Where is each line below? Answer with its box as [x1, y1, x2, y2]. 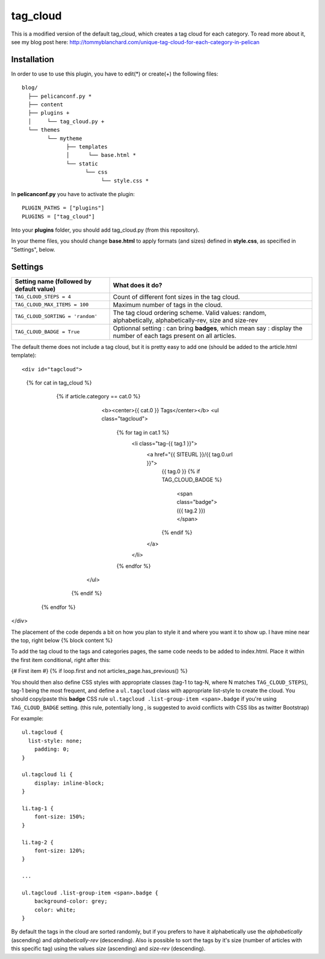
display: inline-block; [34, 779, 105, 786]
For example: [11, 715, 44, 722]
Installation [11, 54, 54, 65]
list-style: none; [28, 737, 82, 744]
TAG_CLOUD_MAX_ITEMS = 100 [14, 302, 89, 308]
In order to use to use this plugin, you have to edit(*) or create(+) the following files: [11, 70, 218, 77]
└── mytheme [47, 135, 82, 142]
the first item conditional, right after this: [11, 656, 111, 663]
